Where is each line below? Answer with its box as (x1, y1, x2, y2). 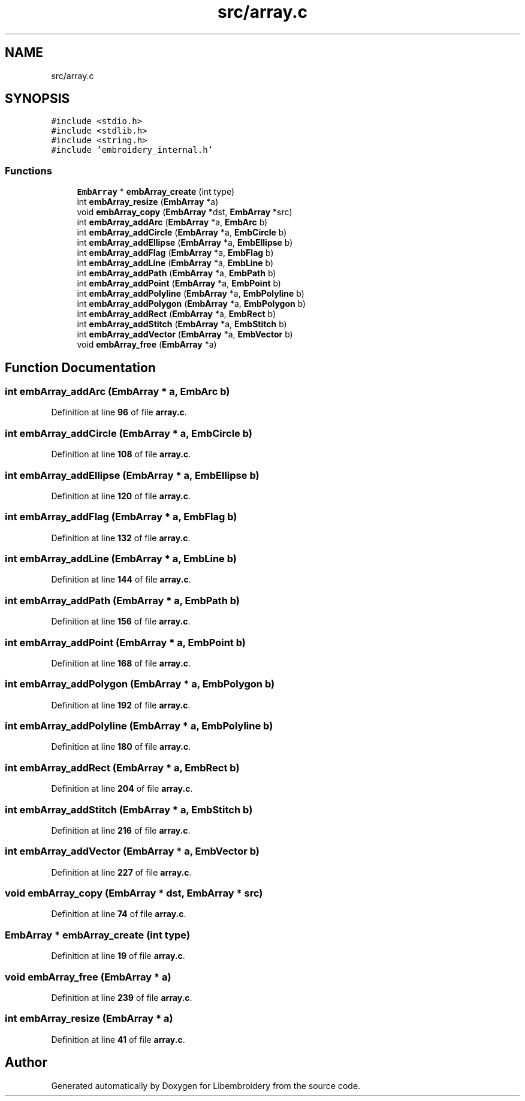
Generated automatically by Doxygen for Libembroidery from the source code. (51, 1080, 361, 1091)
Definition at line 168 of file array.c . (51, 657, 191, 668)
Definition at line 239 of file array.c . (51, 992, 192, 1003)
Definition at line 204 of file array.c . (51, 783, 193, 794)
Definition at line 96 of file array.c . (51, 407, 187, 418)
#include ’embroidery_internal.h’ (51, 145, 213, 155)
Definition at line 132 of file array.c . (51, 532, 191, 543)
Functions (5, 164, 52, 177)
